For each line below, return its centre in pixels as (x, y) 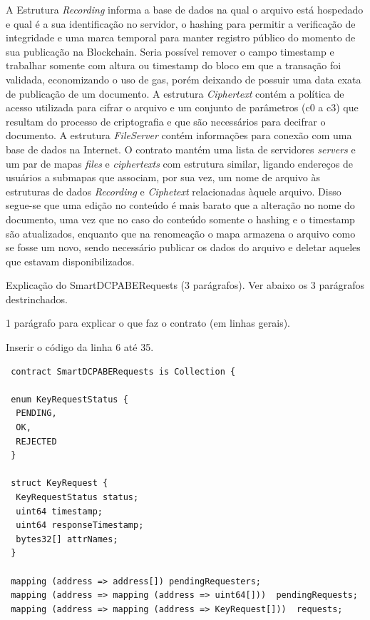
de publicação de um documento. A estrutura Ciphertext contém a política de (175, 93)
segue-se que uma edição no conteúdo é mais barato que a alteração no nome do (180, 205)
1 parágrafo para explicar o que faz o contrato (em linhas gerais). (148, 323)
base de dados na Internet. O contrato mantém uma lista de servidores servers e (181, 149)
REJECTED (36, 441)
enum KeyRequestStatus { (70, 399)
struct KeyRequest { (60, 483)
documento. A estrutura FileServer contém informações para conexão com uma (179, 135)
